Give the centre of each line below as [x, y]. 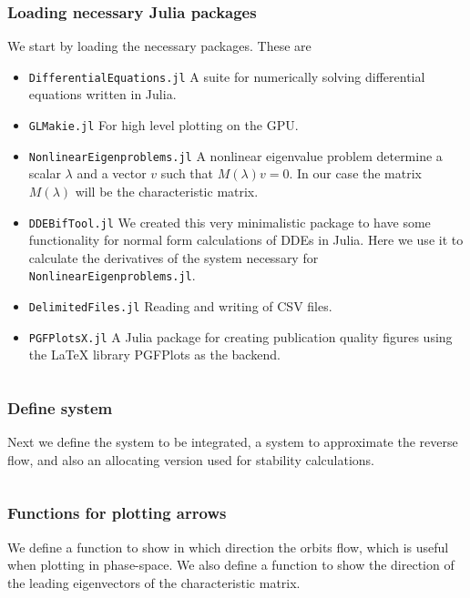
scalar [45, 173]
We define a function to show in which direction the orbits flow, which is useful [228, 547]
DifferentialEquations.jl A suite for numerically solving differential [227, 76]
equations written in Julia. [102, 94]
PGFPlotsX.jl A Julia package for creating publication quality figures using [240, 336]
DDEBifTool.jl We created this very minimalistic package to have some [230, 222]
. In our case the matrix [355, 173]
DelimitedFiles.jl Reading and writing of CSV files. [180, 306]
